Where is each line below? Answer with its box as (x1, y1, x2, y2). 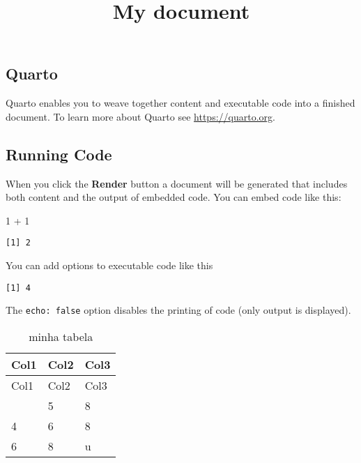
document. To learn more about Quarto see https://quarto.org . (6, 109, 275, 123)
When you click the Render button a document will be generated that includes (6, 176, 348, 190)
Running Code (6, 143, 112, 165)
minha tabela (29, 328, 93, 344)
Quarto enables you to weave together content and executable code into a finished (6, 96, 355, 110)
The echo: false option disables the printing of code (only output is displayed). (6, 303, 351, 317)
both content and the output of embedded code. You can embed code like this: (6, 190, 341, 204)
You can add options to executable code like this (6, 258, 213, 273)
